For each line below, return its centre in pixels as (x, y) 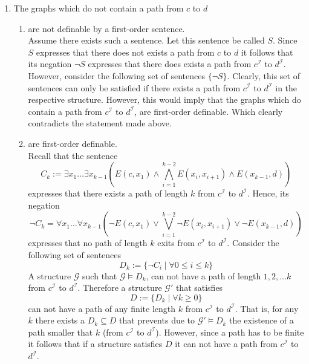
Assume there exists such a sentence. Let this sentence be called (146, 40)
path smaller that (60, 332)
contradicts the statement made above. (100, 123)
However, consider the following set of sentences (116, 75)
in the (286, 87)
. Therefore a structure (120, 288)
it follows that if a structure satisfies (95, 344)
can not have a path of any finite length (102, 308)
